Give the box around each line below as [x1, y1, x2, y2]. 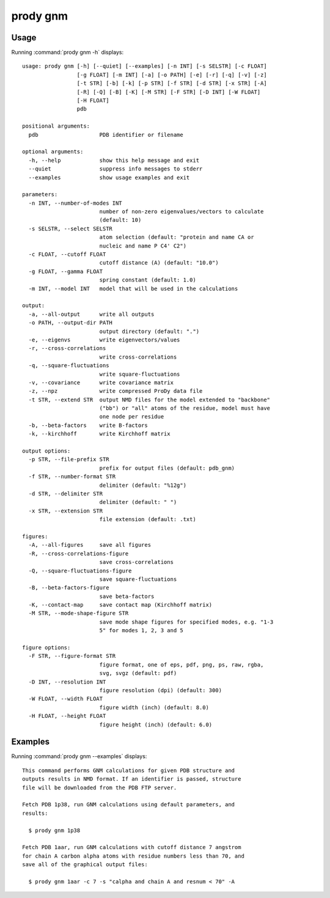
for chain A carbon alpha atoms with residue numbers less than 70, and [22, 852, 244, 860]
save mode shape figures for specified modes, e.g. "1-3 [99, 618, 274, 626]
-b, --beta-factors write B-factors [28, 422, 148, 429]
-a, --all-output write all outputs [28, 310, 155, 318]
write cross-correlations [99, 353, 177, 360]
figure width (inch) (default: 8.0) [99, 704, 209, 711]
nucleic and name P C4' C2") [99, 242, 186, 249]
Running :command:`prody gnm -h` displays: [11, 49, 124, 56]
